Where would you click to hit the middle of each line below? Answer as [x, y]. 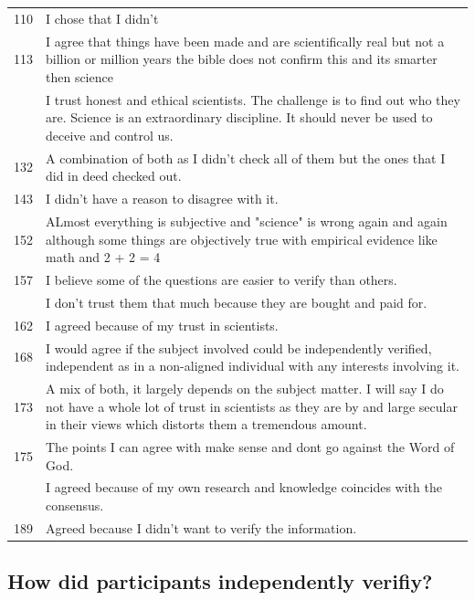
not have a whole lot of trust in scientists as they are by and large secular [252, 406]
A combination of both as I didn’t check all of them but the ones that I [246, 158]
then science [79, 76]
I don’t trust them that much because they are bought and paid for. [237, 302]
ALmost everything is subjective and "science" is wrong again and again [247, 221]
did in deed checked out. [114, 176]
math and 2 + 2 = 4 [103, 257]
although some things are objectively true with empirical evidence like [242, 239]
